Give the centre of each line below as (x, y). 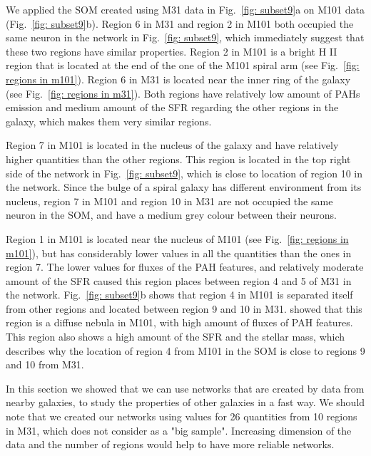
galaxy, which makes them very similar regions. (109, 121)
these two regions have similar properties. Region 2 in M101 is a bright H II (172, 51)
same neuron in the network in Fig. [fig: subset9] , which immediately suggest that (185, 37)
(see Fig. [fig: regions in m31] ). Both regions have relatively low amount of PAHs (183, 93)
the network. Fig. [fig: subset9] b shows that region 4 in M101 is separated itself (179, 295)
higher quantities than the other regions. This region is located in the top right (178, 159)
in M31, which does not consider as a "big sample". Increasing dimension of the (179, 430)
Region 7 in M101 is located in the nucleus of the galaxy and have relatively (172, 145)
